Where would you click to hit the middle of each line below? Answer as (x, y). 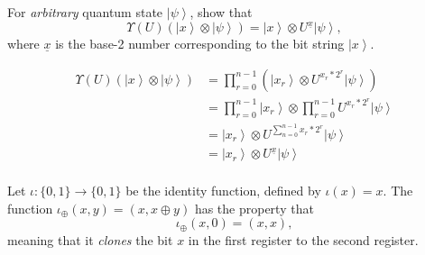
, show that (221, 12)
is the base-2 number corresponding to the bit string (200, 44)
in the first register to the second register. (303, 239)
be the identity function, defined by (223, 191)
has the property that (254, 208)
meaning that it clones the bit (90, 239)
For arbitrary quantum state (85, 12)
